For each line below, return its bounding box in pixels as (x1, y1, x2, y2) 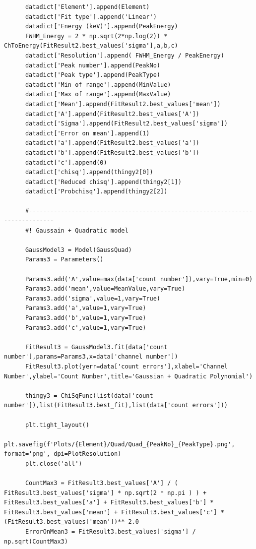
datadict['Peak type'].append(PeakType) (25, 71, 160, 79)
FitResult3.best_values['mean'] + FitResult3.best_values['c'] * (4, 508, 224, 516)
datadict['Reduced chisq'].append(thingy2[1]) (25, 178, 182, 185)
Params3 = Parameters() (25, 256, 104, 263)
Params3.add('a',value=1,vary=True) (25, 305, 146, 312)
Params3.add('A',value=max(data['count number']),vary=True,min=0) (25, 275, 253, 283)
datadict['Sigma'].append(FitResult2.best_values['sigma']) (25, 120, 228, 127)
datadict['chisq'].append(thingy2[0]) (25, 169, 153, 176)
